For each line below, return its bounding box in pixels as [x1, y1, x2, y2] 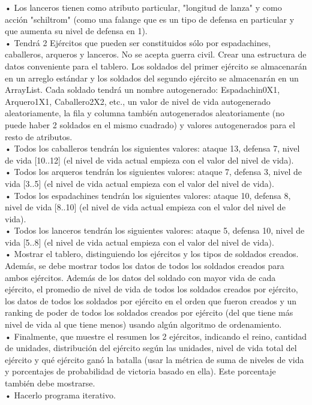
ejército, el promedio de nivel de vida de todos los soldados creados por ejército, [5, 283, 298, 295]
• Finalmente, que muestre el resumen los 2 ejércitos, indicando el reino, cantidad [5, 330, 307, 342]
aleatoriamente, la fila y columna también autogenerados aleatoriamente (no [5, 107, 285, 119]
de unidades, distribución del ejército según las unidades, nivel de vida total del [5, 341, 297, 354]
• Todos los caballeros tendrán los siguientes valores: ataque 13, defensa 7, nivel [5, 142, 300, 155]
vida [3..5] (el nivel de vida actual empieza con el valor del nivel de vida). [5, 177, 274, 189]
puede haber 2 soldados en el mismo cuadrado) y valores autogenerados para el [5, 118, 295, 131]
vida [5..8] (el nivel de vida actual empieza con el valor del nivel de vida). [5, 235, 274, 248]
